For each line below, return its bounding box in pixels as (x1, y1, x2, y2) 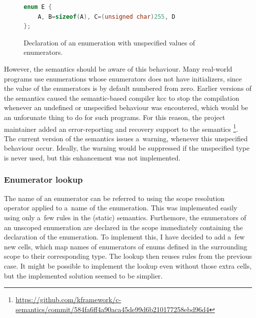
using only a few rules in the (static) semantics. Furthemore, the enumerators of (4, 212, 247, 222)
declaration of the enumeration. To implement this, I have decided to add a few (4, 232, 245, 242)
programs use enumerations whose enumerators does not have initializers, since (4, 73, 242, 83)
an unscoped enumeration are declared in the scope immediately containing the (4, 222, 243, 232)
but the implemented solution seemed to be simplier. (4, 270, 163, 280)
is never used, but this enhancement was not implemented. (4, 152, 181, 162)
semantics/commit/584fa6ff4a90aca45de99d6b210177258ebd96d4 (15, 304, 209, 314)
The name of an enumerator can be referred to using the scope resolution (4, 193, 225, 203)
